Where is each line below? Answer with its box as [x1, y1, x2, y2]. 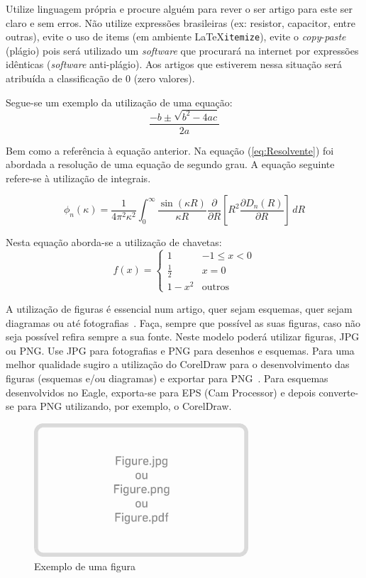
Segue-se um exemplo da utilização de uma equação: [6, 94, 233, 109]
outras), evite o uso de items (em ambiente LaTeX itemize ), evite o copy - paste [6, 29, 346, 44]
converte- [318, 384, 359, 399]
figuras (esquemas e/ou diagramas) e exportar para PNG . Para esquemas [6, 370, 328, 385]
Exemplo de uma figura [34, 559, 135, 574]
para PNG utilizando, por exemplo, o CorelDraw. [17, 399, 232, 413]
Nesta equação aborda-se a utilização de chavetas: [6, 235, 222, 250]
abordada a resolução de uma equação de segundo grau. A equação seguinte [6, 157, 335, 172]
